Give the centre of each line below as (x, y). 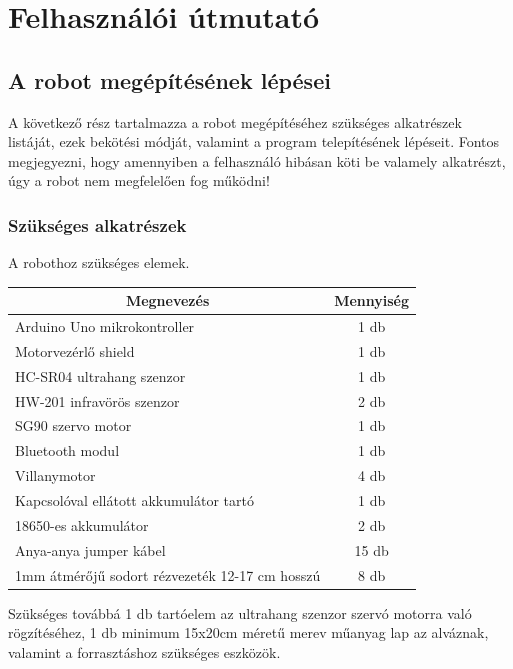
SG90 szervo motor (73, 425)
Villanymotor (55, 475)
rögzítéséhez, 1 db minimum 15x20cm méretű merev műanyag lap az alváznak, (248, 632)
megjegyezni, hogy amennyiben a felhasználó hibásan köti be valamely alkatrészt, (257, 160)
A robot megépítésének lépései (169, 79)
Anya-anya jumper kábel (90, 549)
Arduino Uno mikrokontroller (105, 326)
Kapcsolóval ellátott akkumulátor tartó (134, 500)
